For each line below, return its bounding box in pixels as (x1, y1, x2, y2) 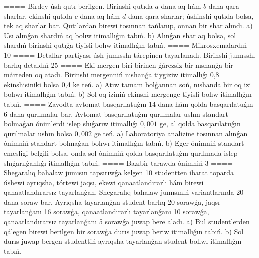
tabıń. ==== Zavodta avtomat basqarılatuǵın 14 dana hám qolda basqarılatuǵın (4, 98, 253, 109)
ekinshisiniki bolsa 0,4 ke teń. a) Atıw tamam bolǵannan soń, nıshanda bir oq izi (4, 79, 251, 89)
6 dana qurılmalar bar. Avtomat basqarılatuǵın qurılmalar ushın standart (4, 108, 228, 119)
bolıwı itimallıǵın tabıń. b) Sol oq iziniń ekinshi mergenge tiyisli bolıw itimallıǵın (4, 89, 252, 99)
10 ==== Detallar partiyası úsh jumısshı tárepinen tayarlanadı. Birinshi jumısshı (4, 49, 255, 60)
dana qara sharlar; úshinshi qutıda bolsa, (128, 10, 254, 21)
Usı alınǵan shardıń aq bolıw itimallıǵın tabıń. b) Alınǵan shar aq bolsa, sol (4, 30, 236, 40)
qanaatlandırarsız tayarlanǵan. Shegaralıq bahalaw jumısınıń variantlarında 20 (4, 187, 244, 197)
